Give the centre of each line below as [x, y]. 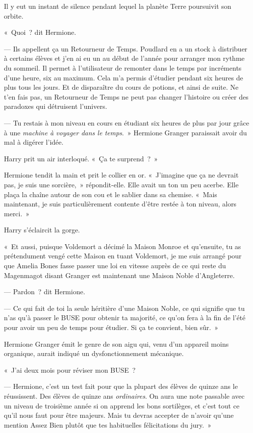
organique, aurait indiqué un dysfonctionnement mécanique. [94, 353]
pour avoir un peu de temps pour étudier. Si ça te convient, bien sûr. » [111, 327]
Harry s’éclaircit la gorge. [42, 230]
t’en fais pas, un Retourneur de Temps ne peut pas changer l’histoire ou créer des [126, 96]
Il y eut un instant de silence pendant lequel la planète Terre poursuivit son [118, 6]
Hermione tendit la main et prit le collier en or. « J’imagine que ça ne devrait [121, 175]
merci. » [17, 213]
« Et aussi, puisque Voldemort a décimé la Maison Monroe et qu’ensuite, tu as [123, 246]
